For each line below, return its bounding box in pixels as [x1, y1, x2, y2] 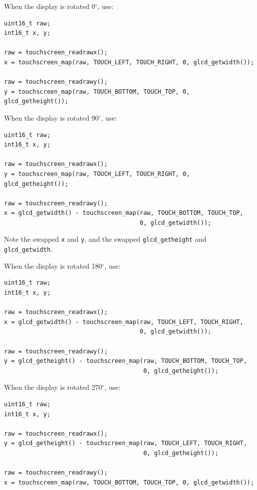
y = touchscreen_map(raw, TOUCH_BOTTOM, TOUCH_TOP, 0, [4, 88, 190, 95]
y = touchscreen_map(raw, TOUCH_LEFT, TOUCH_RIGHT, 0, [4, 170, 190, 177]
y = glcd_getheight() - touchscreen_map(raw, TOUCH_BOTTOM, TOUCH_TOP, [4, 357, 247, 365]
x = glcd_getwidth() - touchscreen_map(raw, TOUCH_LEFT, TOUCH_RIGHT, [4, 318, 244, 326]
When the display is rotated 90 [4, 112, 99, 123]
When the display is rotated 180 [4, 260, 102, 271]
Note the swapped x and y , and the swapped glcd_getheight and [4, 234, 207, 244]
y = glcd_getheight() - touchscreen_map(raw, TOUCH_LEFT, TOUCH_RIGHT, [4, 440, 247, 447]
